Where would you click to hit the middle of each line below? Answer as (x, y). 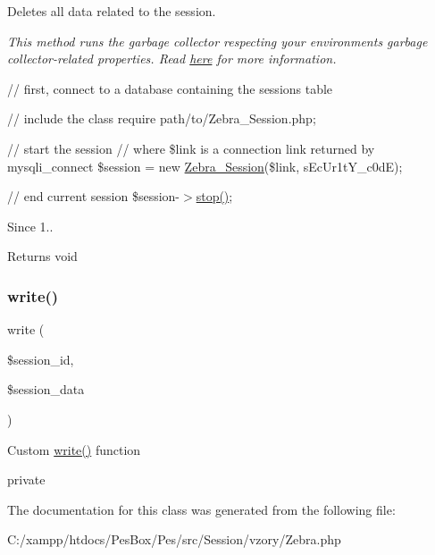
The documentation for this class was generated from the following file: (201, 509)
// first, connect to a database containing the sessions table (170, 88)
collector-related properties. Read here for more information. (172, 59)
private (26, 479)
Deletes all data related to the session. (112, 11)
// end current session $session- (94, 196)
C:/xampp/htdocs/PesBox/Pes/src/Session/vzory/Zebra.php (174, 539)
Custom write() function (74, 449)
